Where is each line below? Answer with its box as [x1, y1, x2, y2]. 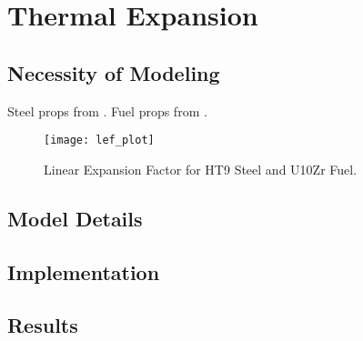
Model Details [7, 204, 143, 232]
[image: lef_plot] [44, 134, 155, 147]
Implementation [7, 257, 160, 286]
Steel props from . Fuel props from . [7, 101, 207, 120]
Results [7, 311, 78, 339]
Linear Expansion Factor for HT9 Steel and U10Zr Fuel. [44, 159, 358, 178]
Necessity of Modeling [7, 58, 220, 86]
